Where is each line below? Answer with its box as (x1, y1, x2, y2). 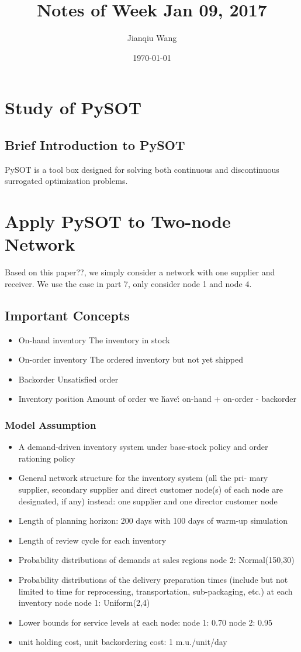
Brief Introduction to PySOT (5, 135, 185, 153)
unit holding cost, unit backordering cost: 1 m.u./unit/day (18, 636, 227, 648)
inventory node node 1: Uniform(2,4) (18, 596, 150, 609)
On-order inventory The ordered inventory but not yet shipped (18, 353, 243, 366)
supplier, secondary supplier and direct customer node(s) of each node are (18, 483, 283, 495)
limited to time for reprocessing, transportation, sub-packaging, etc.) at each (18, 585, 293, 597)
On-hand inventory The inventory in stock (18, 333, 170, 346)
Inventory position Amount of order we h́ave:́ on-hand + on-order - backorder (18, 392, 296, 405)
